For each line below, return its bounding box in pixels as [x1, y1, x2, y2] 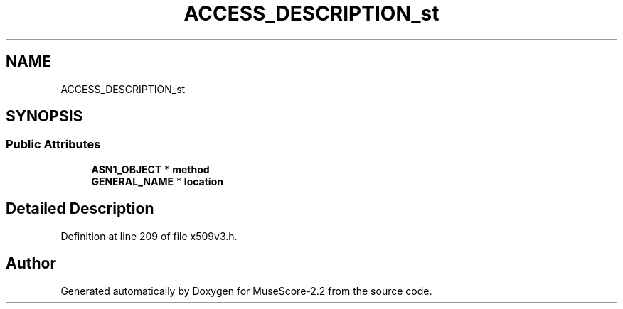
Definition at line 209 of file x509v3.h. [60, 229, 238, 242]
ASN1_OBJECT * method [91, 163, 210, 175]
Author [6, 254, 56, 273]
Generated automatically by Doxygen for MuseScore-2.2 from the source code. [60, 284, 432, 297]
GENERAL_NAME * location [91, 175, 223, 188]
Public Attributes [6, 137, 101, 152]
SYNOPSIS [6, 107, 83, 126]
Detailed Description [6, 200, 154, 218]
